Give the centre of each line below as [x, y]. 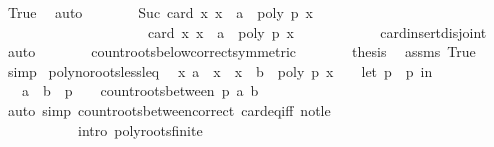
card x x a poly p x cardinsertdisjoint [317, 31]
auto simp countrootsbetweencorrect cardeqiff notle [169, 109]
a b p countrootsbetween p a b [140, 90]
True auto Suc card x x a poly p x [160, 12]
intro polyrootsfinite [140, 129]
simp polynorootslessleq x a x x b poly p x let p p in [220, 70]
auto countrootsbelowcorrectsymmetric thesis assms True [241, 51]
